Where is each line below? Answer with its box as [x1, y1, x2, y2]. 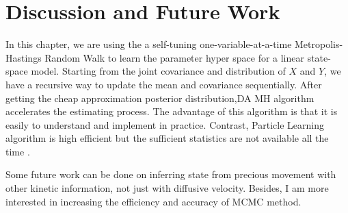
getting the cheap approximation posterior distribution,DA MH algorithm [5, 90, 314, 105]
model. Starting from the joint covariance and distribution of [31, 64, 286, 78]
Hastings [5, 50, 42, 64]
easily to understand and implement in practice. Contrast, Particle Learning [5, 117, 324, 131]
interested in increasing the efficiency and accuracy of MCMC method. [5, 194, 302, 208]
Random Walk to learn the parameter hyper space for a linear [44, 50, 304, 64]
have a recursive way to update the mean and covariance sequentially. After [5, 77, 322, 91]
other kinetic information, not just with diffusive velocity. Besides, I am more [5, 181, 329, 195]
